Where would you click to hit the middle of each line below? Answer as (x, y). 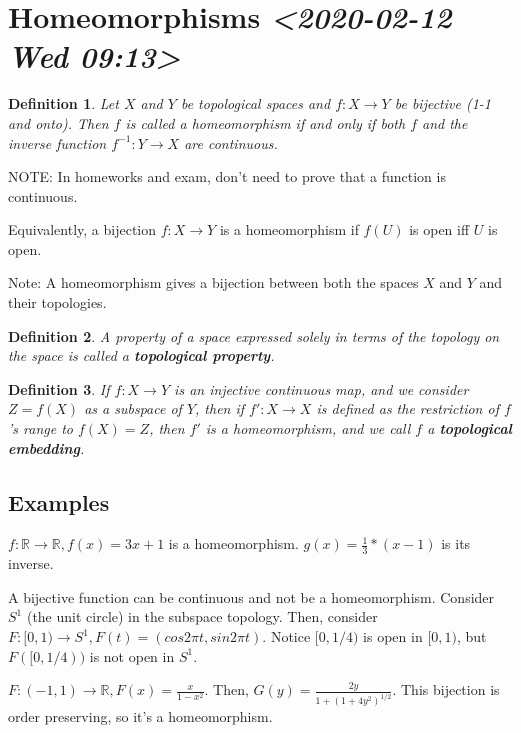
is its (456, 543)
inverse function (57, 142)
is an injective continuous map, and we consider (321, 388)
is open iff (439, 229)
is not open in (132, 655)
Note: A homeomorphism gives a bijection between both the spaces (213, 282)
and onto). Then (58, 122)
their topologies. (57, 302)
